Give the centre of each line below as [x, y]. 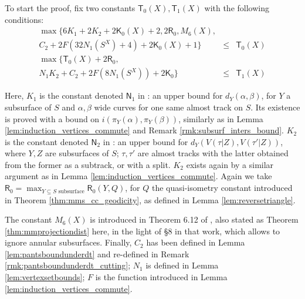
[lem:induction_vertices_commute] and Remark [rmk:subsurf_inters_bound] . [145, 130]
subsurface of [28, 107]
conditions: [24, 19]
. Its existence [275, 107]
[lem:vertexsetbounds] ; [45, 277]
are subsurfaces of [77, 153]
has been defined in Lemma [196, 242]
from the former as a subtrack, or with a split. [88, 164]
